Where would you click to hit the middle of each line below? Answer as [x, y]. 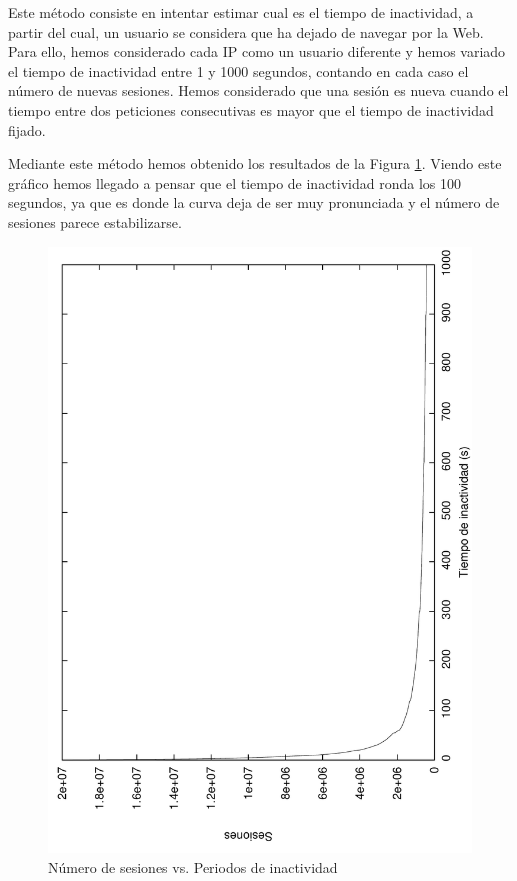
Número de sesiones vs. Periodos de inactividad [193, 866]
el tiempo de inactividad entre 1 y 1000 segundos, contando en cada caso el [238, 70]
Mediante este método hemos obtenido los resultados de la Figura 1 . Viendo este [255, 163]
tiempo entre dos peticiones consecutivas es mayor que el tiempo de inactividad [251, 109]
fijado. [27, 129]
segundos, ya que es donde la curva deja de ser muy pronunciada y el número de [254, 202]
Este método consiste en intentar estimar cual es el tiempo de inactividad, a [241, 12]
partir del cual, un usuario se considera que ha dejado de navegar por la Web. [246, 31]
